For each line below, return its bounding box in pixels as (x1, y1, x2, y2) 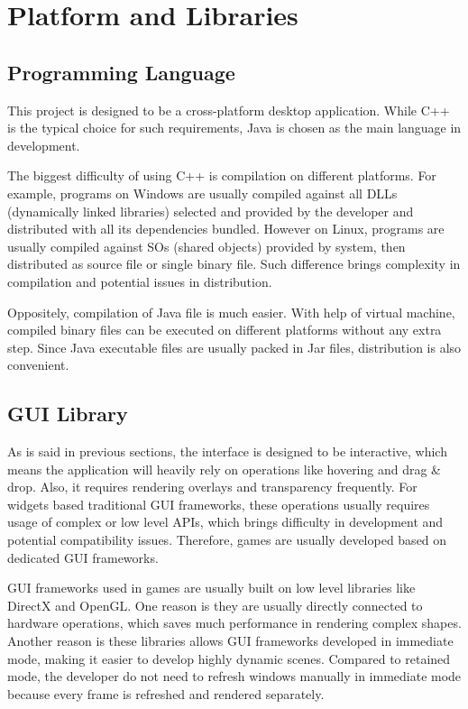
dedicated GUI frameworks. (7, 548, 159, 566)
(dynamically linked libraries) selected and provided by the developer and (7, 201, 414, 220)
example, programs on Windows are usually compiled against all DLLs (7, 183, 398, 202)
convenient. (7, 355, 69, 374)
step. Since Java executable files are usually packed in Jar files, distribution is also (7, 337, 462, 356)
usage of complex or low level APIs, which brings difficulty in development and (7, 512, 444, 531)
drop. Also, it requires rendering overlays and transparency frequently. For (7, 477, 418, 496)
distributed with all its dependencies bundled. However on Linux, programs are (7, 219, 445, 238)
